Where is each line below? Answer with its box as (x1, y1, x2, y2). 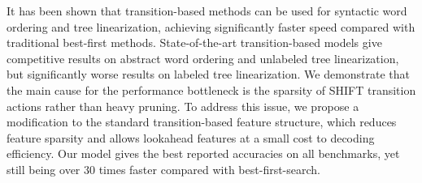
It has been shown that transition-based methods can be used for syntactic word (7, 2, 407, 19)
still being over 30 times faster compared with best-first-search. (7, 160, 321, 177)
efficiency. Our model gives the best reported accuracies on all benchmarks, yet (7, 145, 400, 162)
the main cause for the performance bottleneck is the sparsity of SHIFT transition (7, 81, 416, 98)
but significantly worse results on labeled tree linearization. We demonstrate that (7, 66, 411, 83)
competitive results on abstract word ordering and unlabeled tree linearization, (7, 49, 399, 66)
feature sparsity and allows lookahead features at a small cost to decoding (7, 129, 375, 146)
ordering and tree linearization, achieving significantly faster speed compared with (7, 18, 415, 35)
